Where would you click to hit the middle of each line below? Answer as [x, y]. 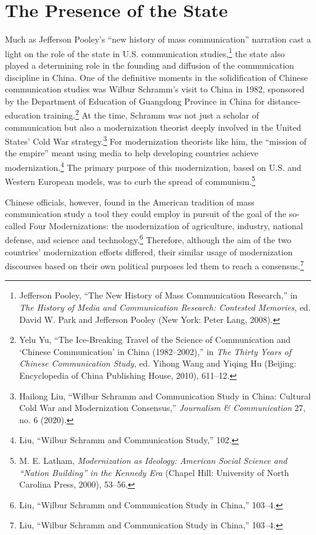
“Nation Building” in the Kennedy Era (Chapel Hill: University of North [154, 472]
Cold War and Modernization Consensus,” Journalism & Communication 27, [162, 408]
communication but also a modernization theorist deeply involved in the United [153, 127]
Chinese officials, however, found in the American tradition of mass [130, 202]
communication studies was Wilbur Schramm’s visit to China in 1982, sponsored [155, 89]
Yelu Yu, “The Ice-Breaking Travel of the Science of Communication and [155, 340]
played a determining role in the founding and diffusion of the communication [149, 65]
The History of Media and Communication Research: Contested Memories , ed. [165, 307]
